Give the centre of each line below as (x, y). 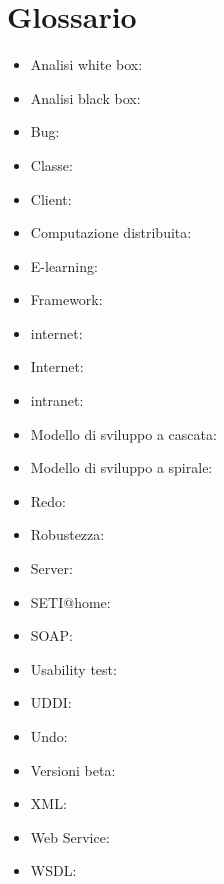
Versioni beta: (73, 769)
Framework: (66, 299)
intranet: (57, 400)
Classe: (51, 164)
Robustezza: (67, 534)
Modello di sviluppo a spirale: (121, 467)
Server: (51, 568)
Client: (51, 198)
